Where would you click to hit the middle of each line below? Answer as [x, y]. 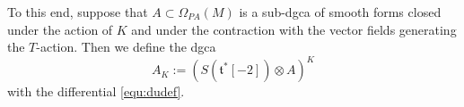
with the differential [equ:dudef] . [96, 91]
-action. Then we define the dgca [126, 47]
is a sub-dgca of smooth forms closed [340, 12]
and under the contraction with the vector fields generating [294, 29]
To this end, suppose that [78, 12]
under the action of [60, 29]
